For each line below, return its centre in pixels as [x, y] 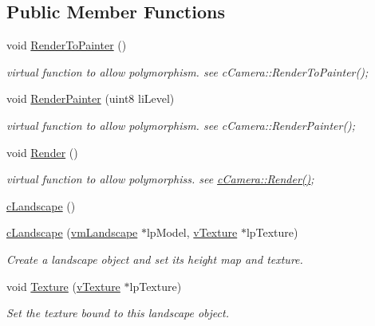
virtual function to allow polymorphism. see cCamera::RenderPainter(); [181, 125]
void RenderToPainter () [67, 45]
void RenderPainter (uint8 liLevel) [91, 98]
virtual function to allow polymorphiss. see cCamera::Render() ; [160, 179]
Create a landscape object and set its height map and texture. [155, 259]
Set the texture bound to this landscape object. [118, 313]
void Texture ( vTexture [63, 286]
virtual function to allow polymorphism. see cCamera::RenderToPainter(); [187, 71]
